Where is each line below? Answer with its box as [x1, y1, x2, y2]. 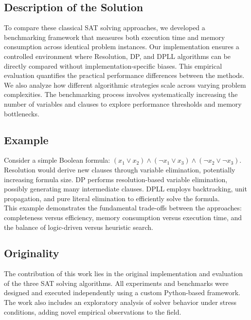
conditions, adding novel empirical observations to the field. [4, 306, 181, 317]
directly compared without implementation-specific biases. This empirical [4, 60, 222, 71]
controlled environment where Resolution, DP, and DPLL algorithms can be [4, 51, 231, 61]
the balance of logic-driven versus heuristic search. [4, 222, 153, 232]
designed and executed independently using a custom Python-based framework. [4, 287, 240, 298]
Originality [4, 245, 59, 261]
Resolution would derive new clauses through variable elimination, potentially [4, 164, 235, 174]
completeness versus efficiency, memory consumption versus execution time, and [4, 212, 242, 222]
